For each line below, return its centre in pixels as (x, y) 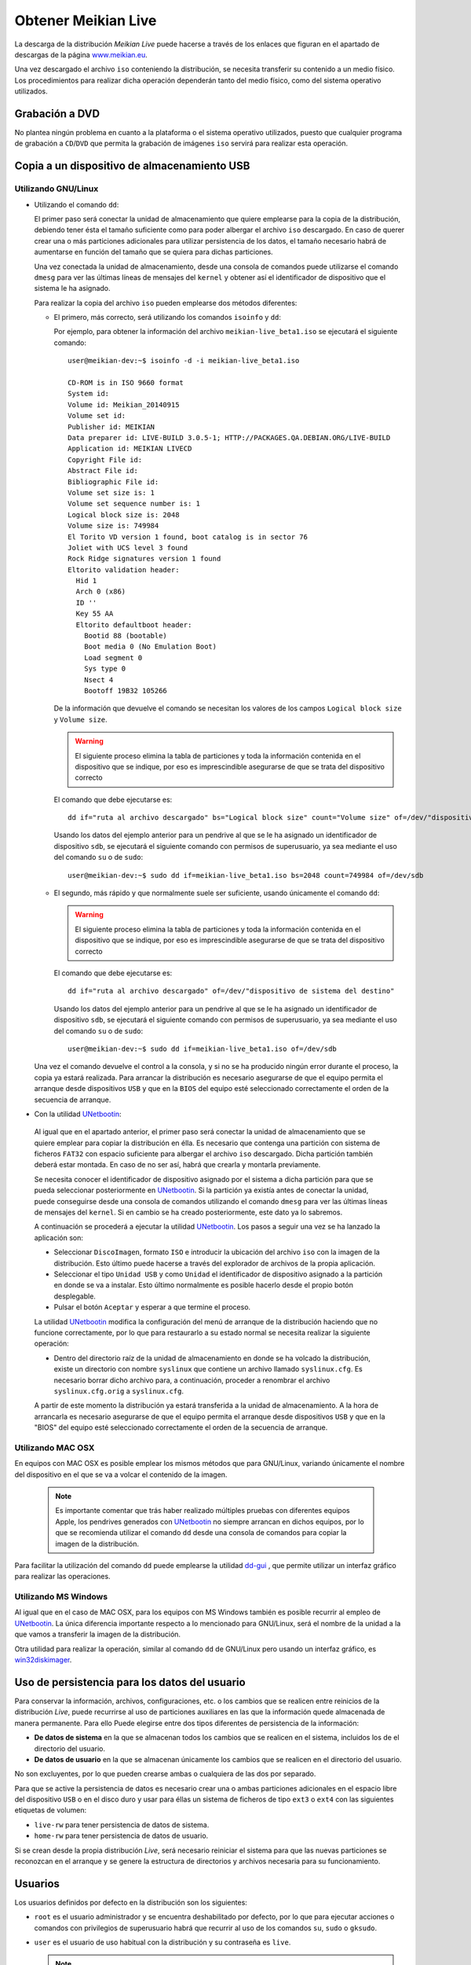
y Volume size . (80, 719)
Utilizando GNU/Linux (57, 189)
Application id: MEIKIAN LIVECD (130, 449)
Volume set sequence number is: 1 (134, 504)
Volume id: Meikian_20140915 (124, 404)
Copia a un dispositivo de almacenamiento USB (132, 166)
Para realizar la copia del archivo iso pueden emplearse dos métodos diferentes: (166, 303)
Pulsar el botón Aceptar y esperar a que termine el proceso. (152, 1307)
